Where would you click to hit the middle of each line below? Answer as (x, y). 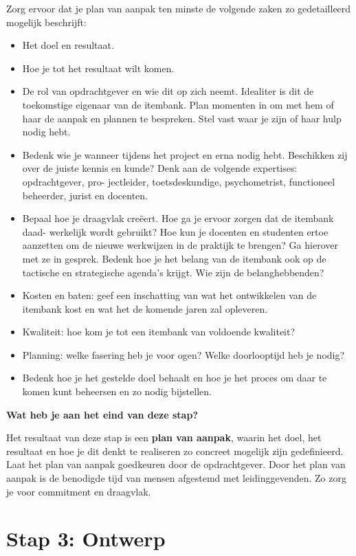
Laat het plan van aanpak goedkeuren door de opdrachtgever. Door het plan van (176, 464)
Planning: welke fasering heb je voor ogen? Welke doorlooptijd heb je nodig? (183, 354)
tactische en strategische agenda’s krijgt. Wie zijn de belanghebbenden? (173, 272)
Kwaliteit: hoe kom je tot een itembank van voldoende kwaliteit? (159, 332)
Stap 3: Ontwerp (86, 538)
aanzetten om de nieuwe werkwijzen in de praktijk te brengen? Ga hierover (180, 245)
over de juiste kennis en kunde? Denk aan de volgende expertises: (160, 168)
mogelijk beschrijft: (46, 22)
